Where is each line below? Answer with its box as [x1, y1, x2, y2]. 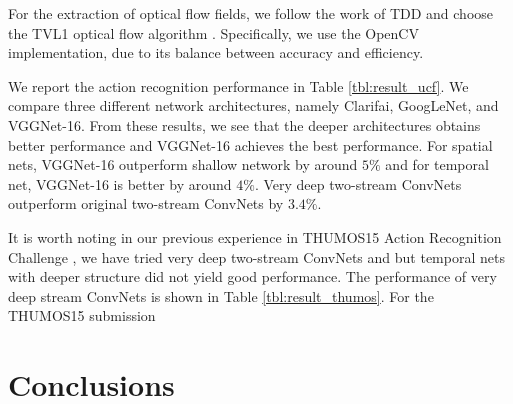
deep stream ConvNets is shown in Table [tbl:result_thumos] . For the [8, 285, 434, 306]
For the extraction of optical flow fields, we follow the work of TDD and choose [8, 3, 494, 23]
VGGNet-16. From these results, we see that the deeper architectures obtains [8, 114, 481, 135]
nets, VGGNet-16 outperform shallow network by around [8, 154, 358, 175]
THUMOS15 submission [8, 305, 156, 326]
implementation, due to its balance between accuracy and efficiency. [8, 42, 424, 63]
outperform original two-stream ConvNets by [8, 193, 284, 214]
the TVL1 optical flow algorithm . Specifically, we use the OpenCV [8, 22, 419, 43]
